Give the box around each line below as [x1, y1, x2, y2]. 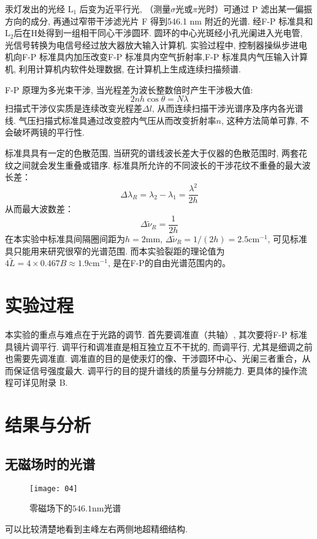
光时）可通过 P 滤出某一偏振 [197, 2, 313, 15]
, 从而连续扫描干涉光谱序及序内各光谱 [151, 102, 304, 115]
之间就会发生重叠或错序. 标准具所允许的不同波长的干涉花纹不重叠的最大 [13, 158, 302, 171]
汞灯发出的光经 [5, 2, 65, 15]
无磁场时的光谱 [5, 454, 95, 473]
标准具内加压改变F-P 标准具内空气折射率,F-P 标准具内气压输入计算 [39, 50, 308, 63]
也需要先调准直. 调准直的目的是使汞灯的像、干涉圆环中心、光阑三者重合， [5, 352, 302, 365]
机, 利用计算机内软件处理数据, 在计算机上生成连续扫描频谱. [5, 62, 241, 75]
